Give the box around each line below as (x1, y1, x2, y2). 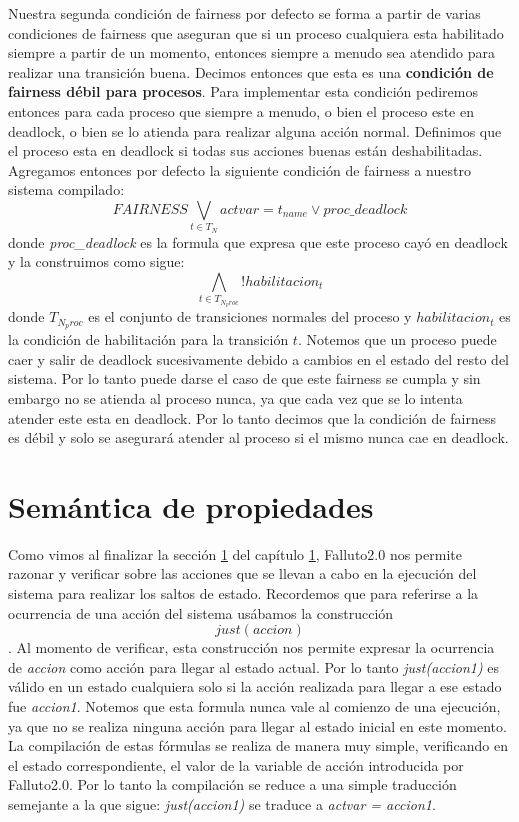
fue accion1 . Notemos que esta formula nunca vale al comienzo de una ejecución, (8, 696, 501, 717)
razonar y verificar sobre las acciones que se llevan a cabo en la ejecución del (8, 563, 477, 584)
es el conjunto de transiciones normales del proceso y (88, 306, 412, 327)
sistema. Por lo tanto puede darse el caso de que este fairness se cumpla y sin (8, 368, 481, 389)
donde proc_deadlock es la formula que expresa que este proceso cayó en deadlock (8, 231, 508, 252)
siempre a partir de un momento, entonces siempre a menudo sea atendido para (8, 42, 495, 63)
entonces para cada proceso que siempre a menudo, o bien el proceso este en (8, 100, 474, 121)
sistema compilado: (8, 179, 125, 200)
